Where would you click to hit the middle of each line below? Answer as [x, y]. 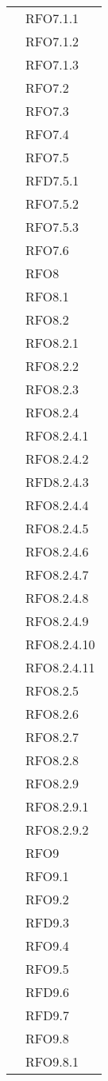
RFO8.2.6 [52, 714]
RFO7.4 [47, 134]
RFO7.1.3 [52, 64]
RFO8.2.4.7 [57, 574]
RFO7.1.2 [52, 41]
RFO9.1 [47, 876]
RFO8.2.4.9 [57, 621]
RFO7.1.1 [52, 18]
